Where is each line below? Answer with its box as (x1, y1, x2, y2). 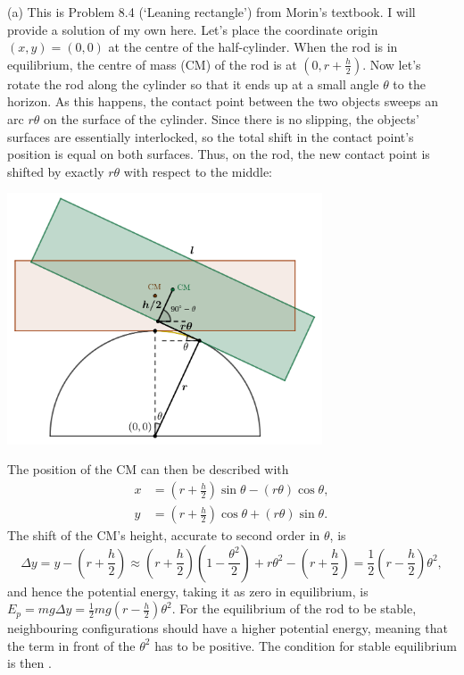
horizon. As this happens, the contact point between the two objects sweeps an (7, 92, 439, 111)
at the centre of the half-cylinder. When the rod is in (108, 37, 398, 56)
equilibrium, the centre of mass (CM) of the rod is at (7, 54, 297, 73)
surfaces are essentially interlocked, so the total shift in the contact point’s (7, 127, 414, 146)
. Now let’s (362, 54, 421, 73)
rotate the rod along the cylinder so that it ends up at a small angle (7, 74, 379, 93)
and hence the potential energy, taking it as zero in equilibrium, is (7, 581, 369, 600)
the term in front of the (7, 636, 136, 654)
